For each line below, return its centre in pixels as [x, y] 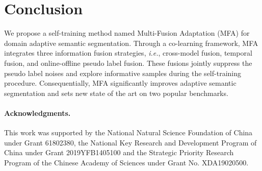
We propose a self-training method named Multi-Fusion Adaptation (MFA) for [127, 33]
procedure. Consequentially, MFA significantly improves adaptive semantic [120, 83]
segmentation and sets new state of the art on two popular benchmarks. [116, 93]
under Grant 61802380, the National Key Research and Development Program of [130, 142]
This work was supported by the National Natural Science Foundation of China [128, 132]
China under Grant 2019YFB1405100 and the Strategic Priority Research [119, 152]
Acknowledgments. [37, 113]
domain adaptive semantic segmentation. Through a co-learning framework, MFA [131, 43]
